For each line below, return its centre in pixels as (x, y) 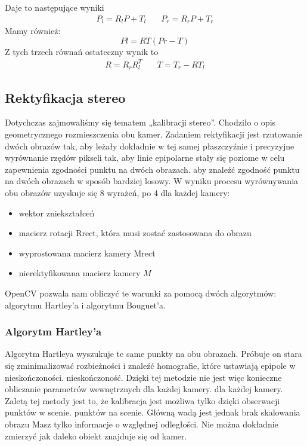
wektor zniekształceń (57, 213)
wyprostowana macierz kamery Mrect (87, 253)
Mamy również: (33, 31)
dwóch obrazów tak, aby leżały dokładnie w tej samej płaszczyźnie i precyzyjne (150, 146)
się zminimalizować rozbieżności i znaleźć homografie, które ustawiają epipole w (150, 365)
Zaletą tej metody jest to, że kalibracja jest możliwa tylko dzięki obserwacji (142, 400)
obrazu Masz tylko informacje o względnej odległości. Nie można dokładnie (142, 424)
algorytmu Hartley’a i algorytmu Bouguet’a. (85, 305)
